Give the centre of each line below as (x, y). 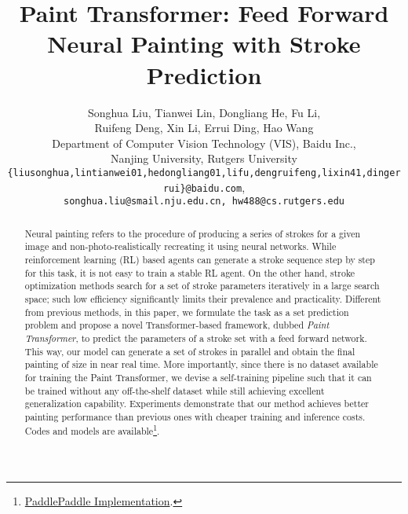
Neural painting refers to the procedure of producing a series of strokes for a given (193, 233)
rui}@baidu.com (202, 188)
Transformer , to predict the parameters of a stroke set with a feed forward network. (196, 338)
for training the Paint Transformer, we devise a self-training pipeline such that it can (198, 377)
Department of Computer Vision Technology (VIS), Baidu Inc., (204, 143)
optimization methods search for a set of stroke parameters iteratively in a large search (202, 286)
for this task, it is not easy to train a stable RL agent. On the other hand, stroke (190, 272)
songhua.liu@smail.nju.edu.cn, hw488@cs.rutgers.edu (204, 202)
